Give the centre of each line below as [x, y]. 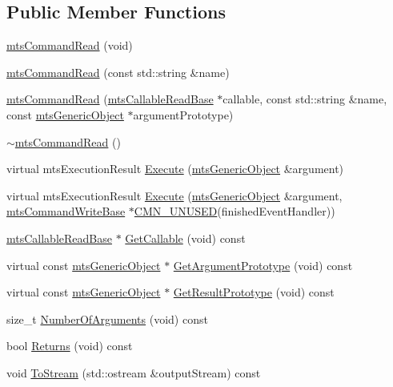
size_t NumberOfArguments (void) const [107, 318]
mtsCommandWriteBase [66, 211]
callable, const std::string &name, [305, 99]
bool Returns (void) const [70, 346]
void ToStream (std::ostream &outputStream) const [134, 372]
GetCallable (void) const [185, 238]
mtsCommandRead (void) [70, 45]
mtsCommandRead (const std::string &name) [118, 72]
